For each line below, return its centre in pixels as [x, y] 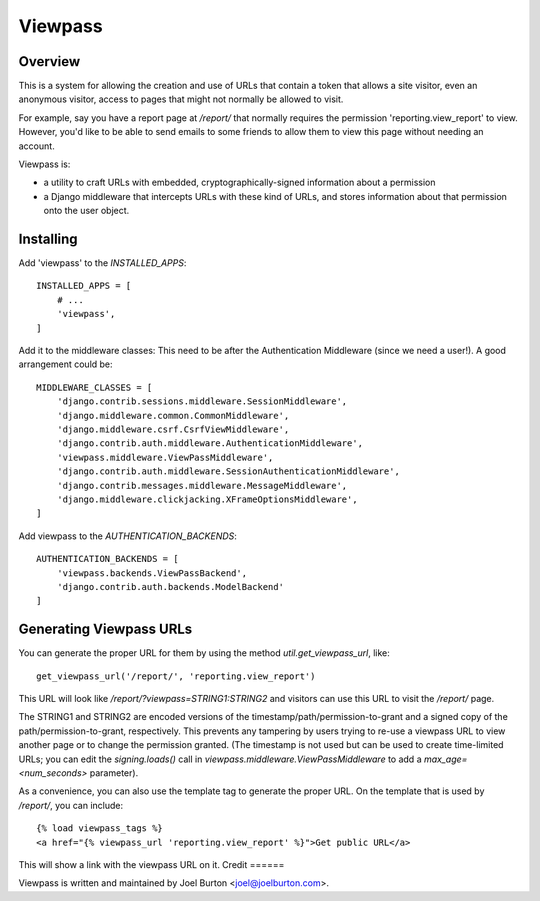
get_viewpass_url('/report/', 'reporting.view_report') [176, 676]
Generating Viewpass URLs [105, 629]
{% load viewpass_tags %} [100, 828]
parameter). [114, 772]
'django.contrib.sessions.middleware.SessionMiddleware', [202, 401]
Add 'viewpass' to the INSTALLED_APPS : [102, 263]
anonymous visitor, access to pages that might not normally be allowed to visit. [181, 99]
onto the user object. [86, 211]
